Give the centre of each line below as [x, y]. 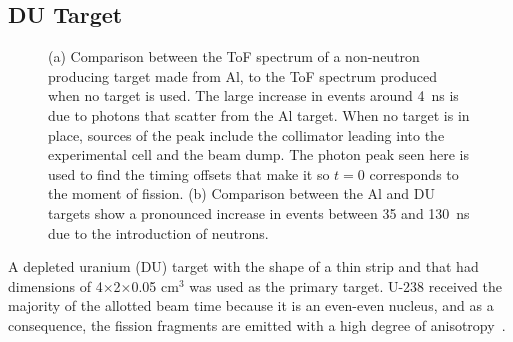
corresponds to [414, 173]
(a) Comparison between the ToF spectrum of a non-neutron [234, 56]
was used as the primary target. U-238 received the [345, 285]
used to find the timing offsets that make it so [189, 173]
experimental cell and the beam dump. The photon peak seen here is [258, 154]
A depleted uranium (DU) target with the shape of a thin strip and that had [243, 266]
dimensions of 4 [55, 285]
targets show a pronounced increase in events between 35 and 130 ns [259, 212]
